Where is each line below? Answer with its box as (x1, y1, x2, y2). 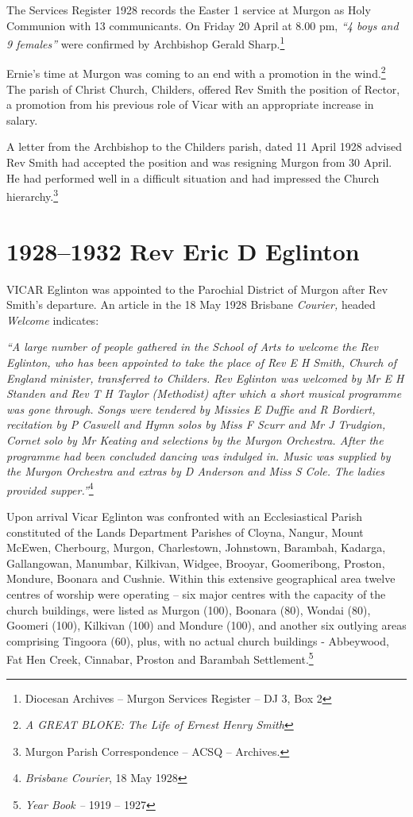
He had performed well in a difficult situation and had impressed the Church (6, 169, 380, 186)
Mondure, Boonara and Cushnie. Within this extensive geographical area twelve (6, 570, 396, 587)
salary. (6, 111, 38, 128)
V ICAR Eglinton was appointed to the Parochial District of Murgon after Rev (6, 280, 388, 297)
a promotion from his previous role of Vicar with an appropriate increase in (6, 96, 374, 113)
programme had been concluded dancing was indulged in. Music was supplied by (6, 447, 391, 464)
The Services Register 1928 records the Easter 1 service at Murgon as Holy (6, 2, 371, 17)
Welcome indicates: (6, 311, 99, 328)
